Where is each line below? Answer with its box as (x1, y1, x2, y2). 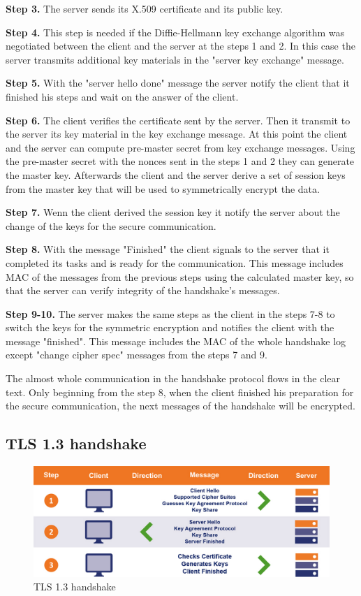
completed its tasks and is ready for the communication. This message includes (6, 255, 344, 270)
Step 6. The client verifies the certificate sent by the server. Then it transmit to (6, 112, 351, 127)
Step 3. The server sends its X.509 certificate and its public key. (6, 1, 283, 15)
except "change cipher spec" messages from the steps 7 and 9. (6, 347, 267, 362)
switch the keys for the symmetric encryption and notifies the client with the (6, 320, 334, 335)
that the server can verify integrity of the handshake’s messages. (6, 283, 280, 298)
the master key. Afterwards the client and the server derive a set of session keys (6, 167, 346, 182)
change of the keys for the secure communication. (6, 218, 216, 233)
